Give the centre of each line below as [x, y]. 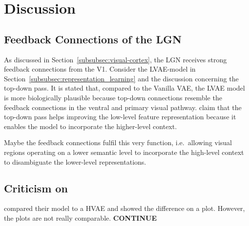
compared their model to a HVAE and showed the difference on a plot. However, [124, 208]
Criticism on [36, 188]
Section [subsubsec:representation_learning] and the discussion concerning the [121, 78]
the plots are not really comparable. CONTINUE [81, 217]
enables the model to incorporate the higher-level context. [91, 126]
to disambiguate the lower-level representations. [75, 161]
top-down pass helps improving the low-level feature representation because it [120, 117]
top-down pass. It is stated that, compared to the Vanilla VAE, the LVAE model [124, 88]
